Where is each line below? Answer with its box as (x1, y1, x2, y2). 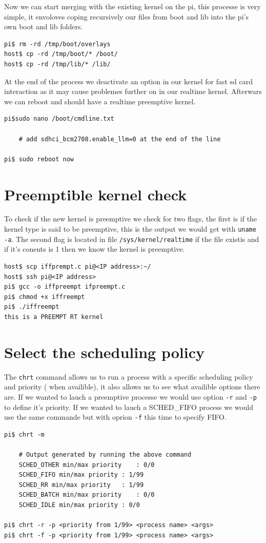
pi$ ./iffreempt (4, 303, 59, 311)
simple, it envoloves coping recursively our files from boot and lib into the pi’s (4, 11, 249, 22)
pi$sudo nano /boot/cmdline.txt (4, 115, 114, 123)
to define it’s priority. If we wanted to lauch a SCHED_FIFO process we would (4, 401, 254, 412)
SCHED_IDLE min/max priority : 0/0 (18, 501, 140, 509)
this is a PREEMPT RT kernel (4, 313, 104, 321)
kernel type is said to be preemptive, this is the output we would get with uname (4, 223, 256, 234)
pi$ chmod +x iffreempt (4, 293, 85, 301)
